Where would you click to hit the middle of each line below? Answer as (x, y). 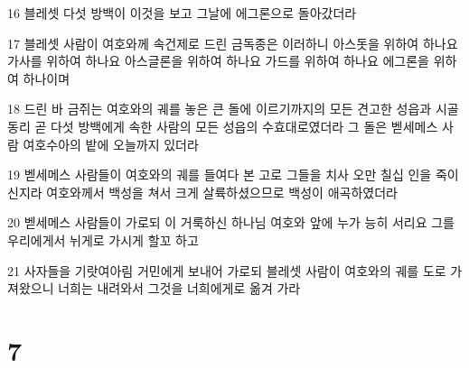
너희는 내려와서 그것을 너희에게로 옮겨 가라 (179, 288)
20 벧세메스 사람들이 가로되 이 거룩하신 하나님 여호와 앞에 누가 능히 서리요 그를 (231, 222)
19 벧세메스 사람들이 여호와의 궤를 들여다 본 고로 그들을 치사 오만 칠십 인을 (220, 175)
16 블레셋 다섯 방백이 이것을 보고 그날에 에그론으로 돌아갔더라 (182, 13)
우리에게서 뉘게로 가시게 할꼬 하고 (103, 239)
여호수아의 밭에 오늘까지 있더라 (111, 144)
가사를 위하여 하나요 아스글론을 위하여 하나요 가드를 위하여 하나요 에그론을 (218, 61)
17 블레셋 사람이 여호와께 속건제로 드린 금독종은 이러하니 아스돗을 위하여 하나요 (233, 43)
